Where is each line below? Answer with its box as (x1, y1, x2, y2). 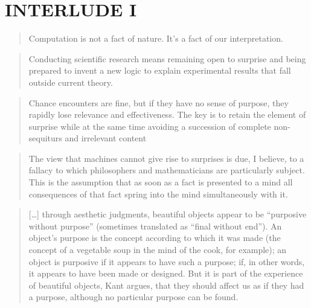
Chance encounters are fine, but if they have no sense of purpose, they (28, 96, 289, 109)
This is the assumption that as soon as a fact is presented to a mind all (28, 176, 293, 188)
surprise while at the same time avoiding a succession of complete (28, 120, 271, 132)
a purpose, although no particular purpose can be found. (28, 290, 239, 303)
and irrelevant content (65, 132, 147, 144)
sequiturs (28, 132, 62, 144)
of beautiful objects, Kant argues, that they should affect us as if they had (28, 278, 304, 291)
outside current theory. (28, 75, 113, 88)
